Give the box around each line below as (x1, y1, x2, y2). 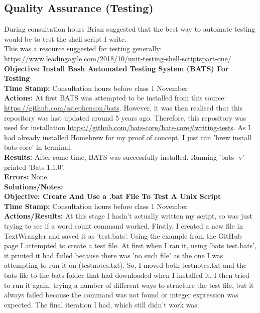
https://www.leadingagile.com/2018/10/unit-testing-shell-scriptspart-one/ (4, 53, 231, 63)
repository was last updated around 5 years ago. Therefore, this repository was (4, 112, 246, 123)
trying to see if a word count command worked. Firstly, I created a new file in (4, 221, 243, 231)
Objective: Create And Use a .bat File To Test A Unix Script (4, 191, 221, 201)
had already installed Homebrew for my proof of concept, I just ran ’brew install (4, 132, 251, 142)
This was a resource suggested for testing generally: (4, 43, 162, 54)
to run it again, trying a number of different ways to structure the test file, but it (4, 279, 254, 290)
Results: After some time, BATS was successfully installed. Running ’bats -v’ (4, 151, 244, 162)
